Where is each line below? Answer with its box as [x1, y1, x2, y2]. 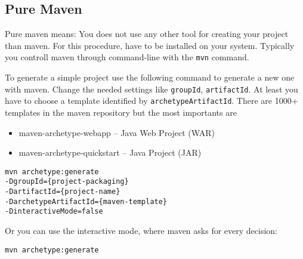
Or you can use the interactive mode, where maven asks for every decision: [5, 224, 278, 237]
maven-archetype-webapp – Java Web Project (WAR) [18, 126, 215, 138]
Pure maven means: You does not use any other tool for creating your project [5, 27, 289, 40]
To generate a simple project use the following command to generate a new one [5, 71, 295, 84]
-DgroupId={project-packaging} [5, 177, 129, 186]
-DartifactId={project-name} [5, 187, 120, 196]
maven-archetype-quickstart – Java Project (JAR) [18, 146, 202, 159]
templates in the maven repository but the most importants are [5, 106, 237, 118]
